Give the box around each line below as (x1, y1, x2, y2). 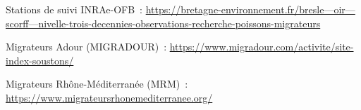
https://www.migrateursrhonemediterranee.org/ (6, 90, 213, 104)
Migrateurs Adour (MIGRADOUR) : (6, 39, 167, 54)
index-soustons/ (6, 53, 74, 67)
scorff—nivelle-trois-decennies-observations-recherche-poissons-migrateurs (6, 15, 321, 30)
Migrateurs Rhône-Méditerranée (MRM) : (6, 76, 188, 91)
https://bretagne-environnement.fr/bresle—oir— (145, 2, 355, 16)
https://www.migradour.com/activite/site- (169, 39, 354, 54)
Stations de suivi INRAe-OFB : (6, 2, 143, 16)
